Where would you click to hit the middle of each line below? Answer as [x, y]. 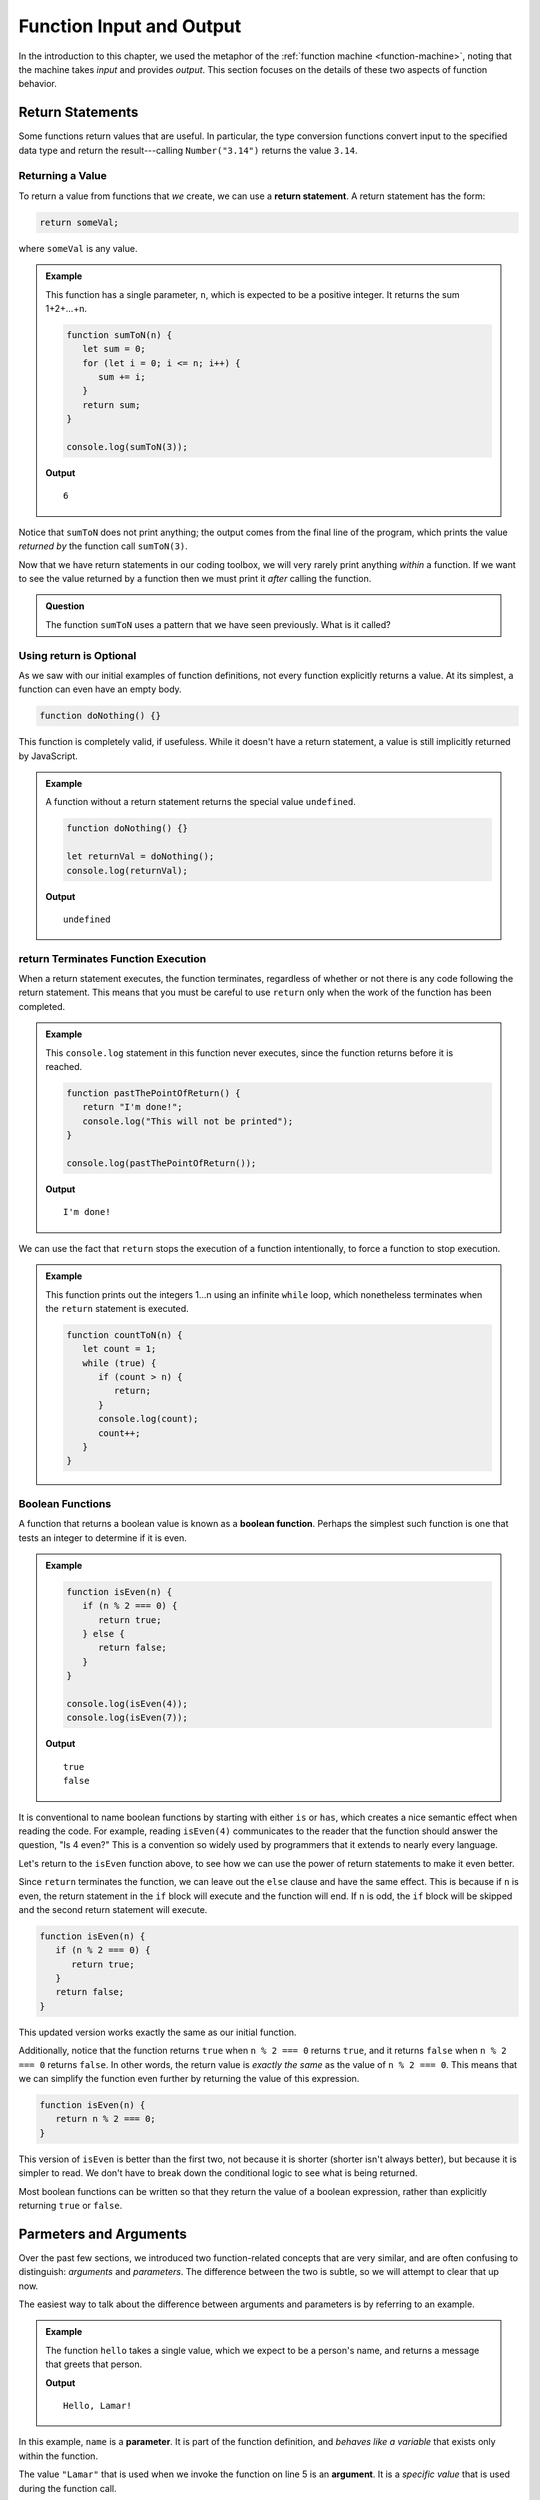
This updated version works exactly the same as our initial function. [157, 2032]
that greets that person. [94, 2364]
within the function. [58, 2456]
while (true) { [119, 1363]
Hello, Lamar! [97, 2405]
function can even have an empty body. [100, 689]
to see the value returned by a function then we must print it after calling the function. [195, 578]
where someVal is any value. [78, 248]
